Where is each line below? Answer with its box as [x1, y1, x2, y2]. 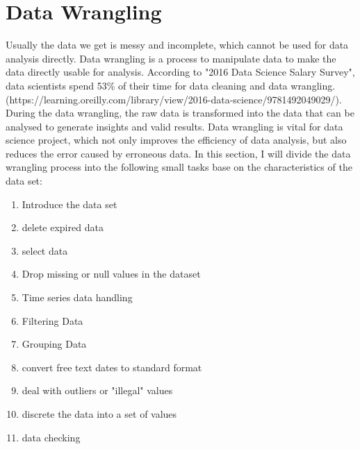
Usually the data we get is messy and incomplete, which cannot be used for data [6, 37, 349, 52]
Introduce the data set [22, 196, 117, 211]
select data [22, 243, 68, 257]
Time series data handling [22, 290, 133, 305]
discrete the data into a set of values [22, 407, 177, 421]
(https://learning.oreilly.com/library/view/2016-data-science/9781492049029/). [6, 92, 342, 106]
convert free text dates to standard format [22, 359, 202, 374]
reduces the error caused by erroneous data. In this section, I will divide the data [6, 146, 351, 160]
